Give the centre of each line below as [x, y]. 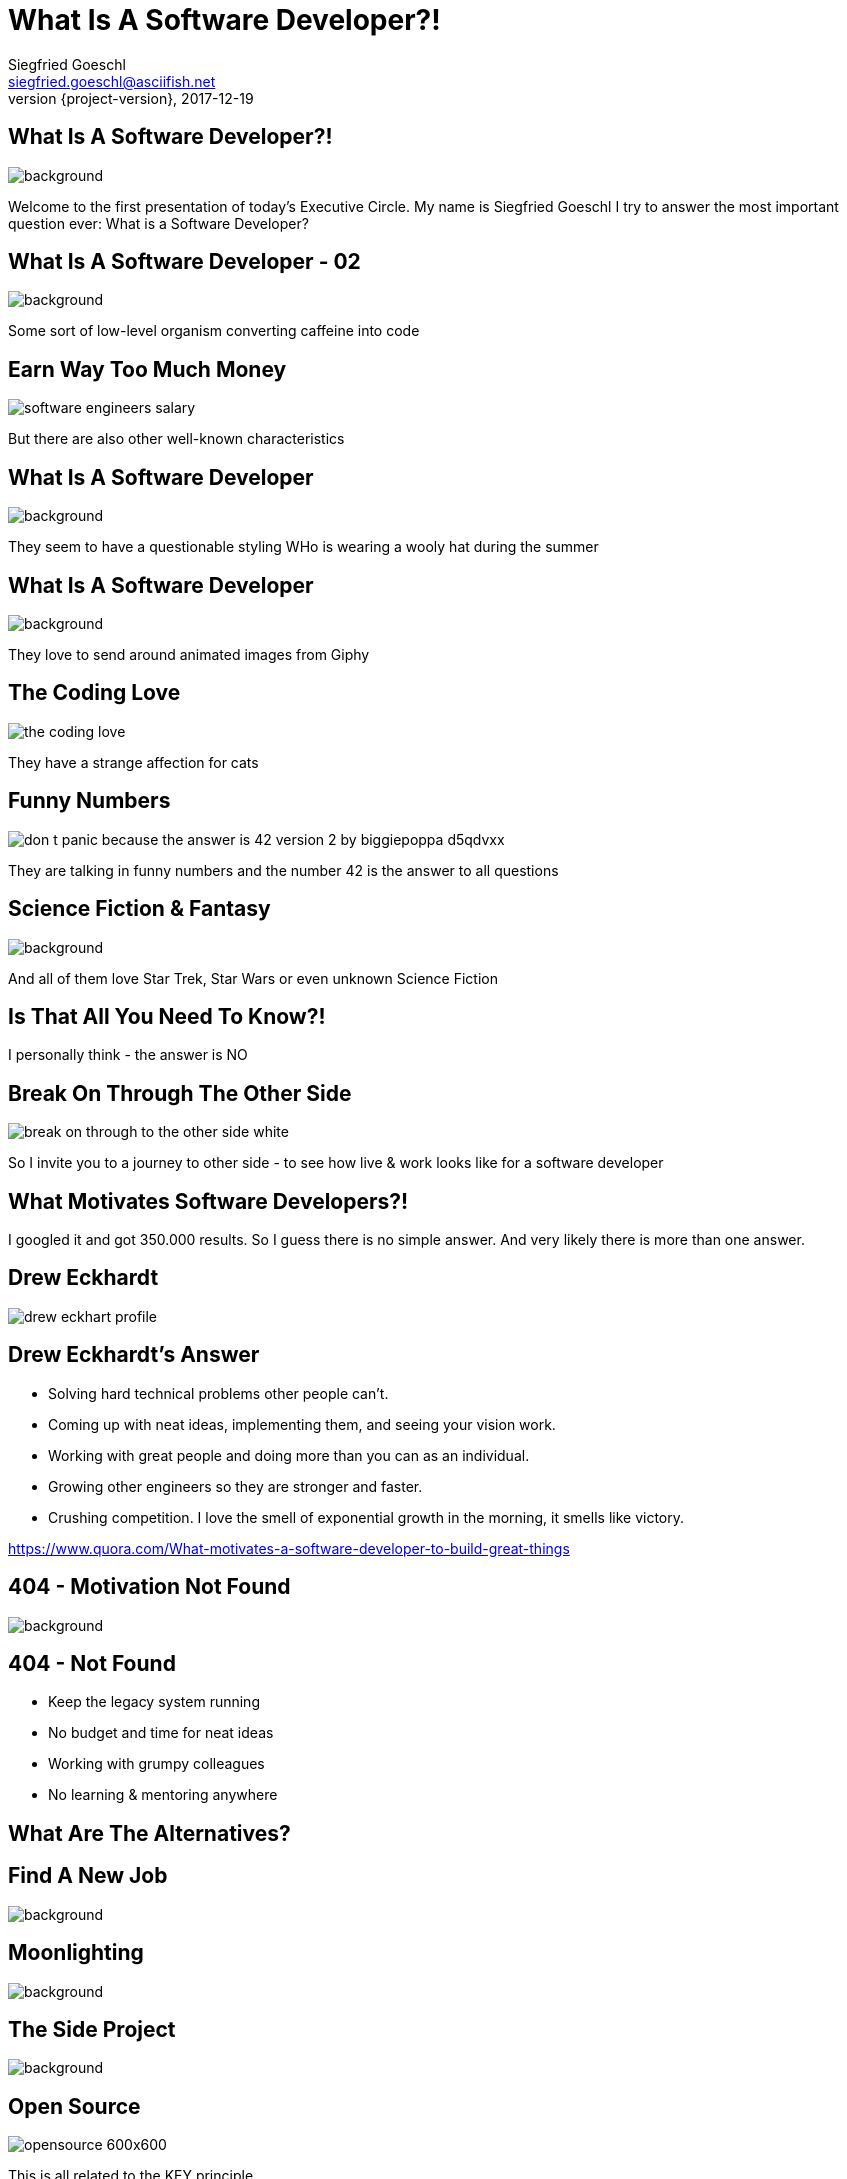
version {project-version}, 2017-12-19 [131, 98]
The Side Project [92, 2029]
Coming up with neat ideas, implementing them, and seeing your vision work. [302, 1424]
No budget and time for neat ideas [161, 1733]
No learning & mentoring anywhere [163, 1795]
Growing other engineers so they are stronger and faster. [235, 1486]
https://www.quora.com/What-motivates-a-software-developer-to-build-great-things [289, 1548]
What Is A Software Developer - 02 [184, 262]
